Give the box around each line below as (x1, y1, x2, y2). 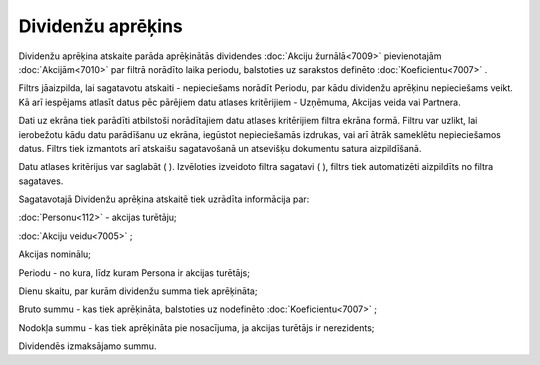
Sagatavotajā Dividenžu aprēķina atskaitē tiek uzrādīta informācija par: (18, 193, 310, 205)
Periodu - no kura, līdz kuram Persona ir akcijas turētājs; (18, 266, 250, 279)
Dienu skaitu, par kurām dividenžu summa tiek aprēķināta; (18, 285, 258, 297)
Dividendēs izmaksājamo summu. (18, 340, 157, 352)
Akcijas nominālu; (18, 248, 92, 260)
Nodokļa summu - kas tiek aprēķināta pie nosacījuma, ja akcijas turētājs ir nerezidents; (18, 321, 375, 334)
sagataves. (18, 175, 64, 187)
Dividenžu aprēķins (18, 15, 184, 37)
